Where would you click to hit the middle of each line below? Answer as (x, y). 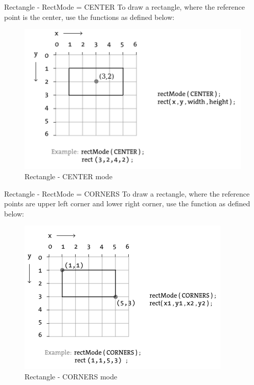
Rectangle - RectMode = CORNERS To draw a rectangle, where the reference (127, 193)
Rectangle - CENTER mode (68, 176)
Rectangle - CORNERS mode (71, 376)
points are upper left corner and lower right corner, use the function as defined (127, 203)
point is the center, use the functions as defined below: (89, 17)
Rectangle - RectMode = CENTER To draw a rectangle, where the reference (124, 7)
